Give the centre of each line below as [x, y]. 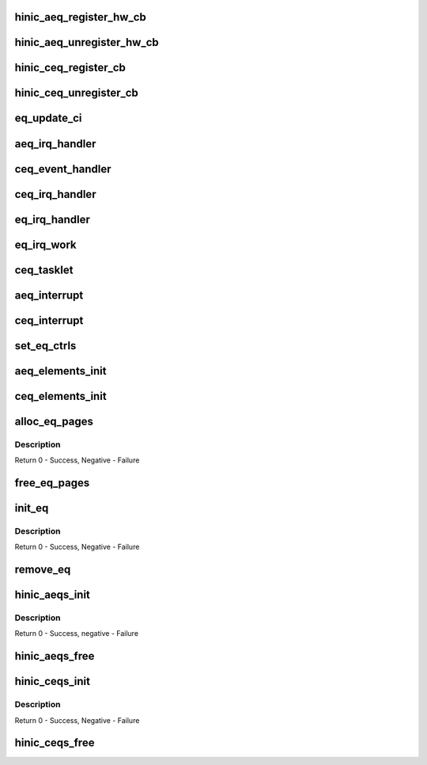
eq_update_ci [48, 118]
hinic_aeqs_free [55, 656]
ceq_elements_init [60, 396]
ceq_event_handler [63, 169]
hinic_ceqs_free [55, 743]
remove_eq [43, 569]
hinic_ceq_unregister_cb [76, 93]
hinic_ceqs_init [53, 681]
